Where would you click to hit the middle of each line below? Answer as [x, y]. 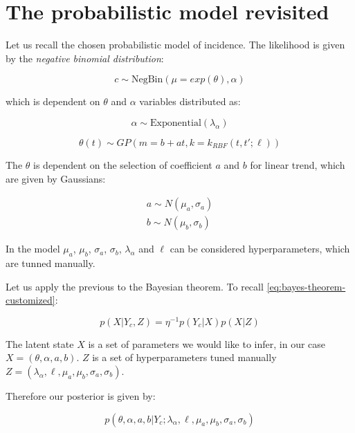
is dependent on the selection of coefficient [123, 164]
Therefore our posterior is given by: [81, 396]
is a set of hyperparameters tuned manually [184, 357]
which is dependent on [53, 101]
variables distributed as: [190, 101]
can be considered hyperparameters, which [260, 249]
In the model [33, 249]
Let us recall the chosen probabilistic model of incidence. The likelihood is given [175, 45]
